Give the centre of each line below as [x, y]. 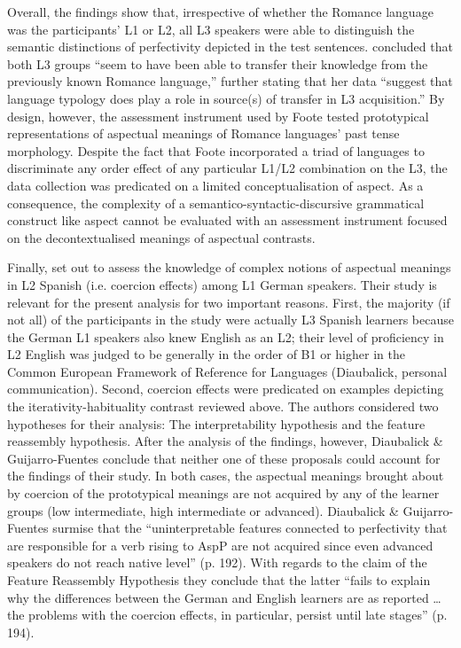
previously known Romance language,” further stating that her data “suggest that [230, 81]
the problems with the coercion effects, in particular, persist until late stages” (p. [227, 615]
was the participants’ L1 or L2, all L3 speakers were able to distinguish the [211, 29]
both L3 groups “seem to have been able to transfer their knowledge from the [218, 63]
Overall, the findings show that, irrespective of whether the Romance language [220, 12]
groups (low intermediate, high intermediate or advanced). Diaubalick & [203, 510]
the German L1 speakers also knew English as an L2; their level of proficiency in [226, 336]
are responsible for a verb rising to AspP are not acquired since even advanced [220, 545]
